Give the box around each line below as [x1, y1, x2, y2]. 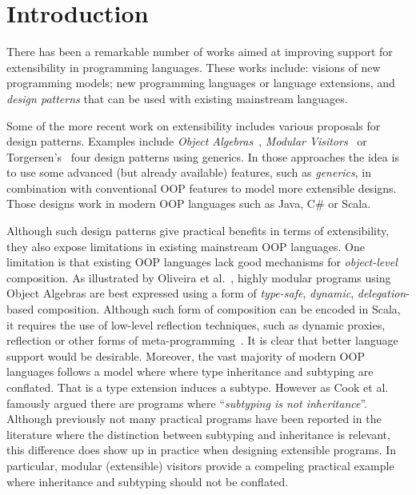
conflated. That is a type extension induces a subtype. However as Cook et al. [6, 379, 389, 395]
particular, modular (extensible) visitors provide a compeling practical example [6, 457, 394, 473]
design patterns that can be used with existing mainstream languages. [6, 90, 348, 106]
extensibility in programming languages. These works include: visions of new [6, 58, 381, 75]
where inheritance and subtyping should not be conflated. [6, 473, 289, 489]
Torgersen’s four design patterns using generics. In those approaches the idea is [6, 148, 399, 165]
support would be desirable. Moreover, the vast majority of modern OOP [6, 347, 365, 364]
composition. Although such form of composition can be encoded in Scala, [37, 301, 401, 317]
